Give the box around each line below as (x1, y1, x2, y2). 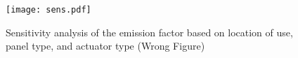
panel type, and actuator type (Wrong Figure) (6, 38, 205, 53)
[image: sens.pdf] (6, 5, 91, 15)
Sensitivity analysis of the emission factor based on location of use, (6, 24, 293, 39)
